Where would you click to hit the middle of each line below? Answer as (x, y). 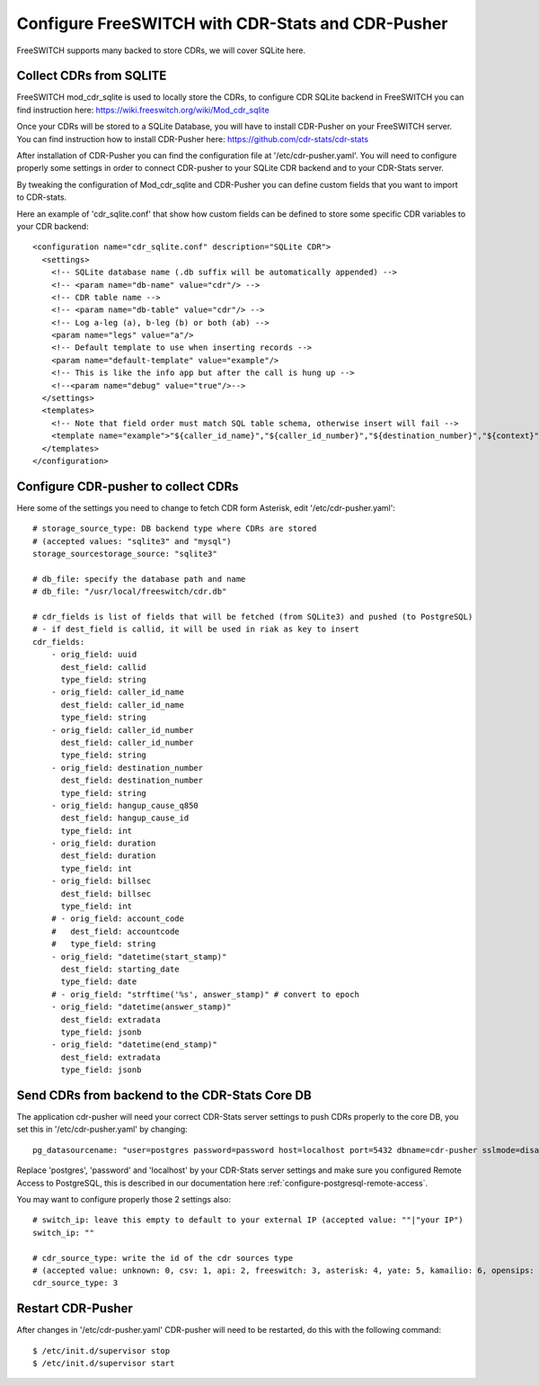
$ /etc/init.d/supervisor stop (102, 1350)
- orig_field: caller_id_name (117, 692)
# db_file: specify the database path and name (139, 579)
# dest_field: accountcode (115, 931)
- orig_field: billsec (101, 881)
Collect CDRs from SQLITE (92, 76)
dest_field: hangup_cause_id (125, 818)
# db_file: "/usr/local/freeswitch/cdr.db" (130, 592)
